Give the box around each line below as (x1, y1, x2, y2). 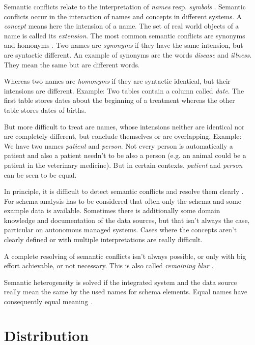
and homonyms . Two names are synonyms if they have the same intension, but (4, 40, 243, 50)
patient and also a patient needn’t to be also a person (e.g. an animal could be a (4, 150, 246, 160)
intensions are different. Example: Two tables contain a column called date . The (4, 85, 244, 95)
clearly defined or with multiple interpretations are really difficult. (4, 234, 203, 245)
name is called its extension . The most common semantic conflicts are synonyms (4, 30, 245, 40)
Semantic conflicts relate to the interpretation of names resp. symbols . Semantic (4, 1, 246, 11)
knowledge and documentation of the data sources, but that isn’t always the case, (4, 215, 250, 225)
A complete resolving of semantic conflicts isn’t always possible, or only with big (4, 251, 246, 261)
